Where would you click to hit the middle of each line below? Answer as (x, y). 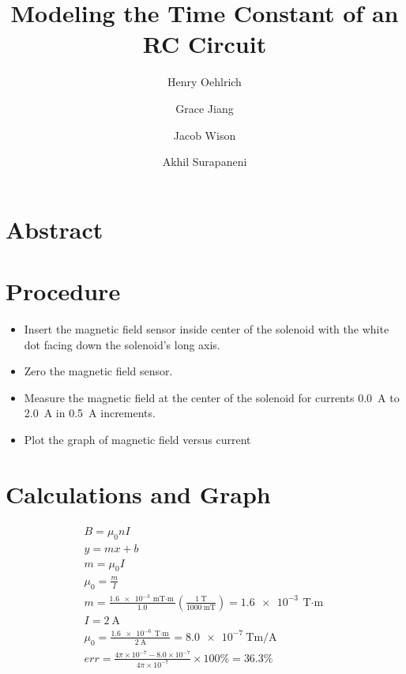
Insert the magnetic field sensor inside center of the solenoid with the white (207, 329)
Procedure (63, 291)
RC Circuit (205, 44)
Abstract (55, 229)
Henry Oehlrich (205, 82)
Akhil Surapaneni (205, 162)
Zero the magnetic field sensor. (98, 371)
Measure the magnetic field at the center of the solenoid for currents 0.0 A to (212, 397)
